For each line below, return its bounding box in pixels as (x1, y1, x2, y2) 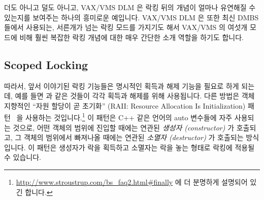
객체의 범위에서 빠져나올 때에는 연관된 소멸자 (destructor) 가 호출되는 (23, 132, 244, 143)
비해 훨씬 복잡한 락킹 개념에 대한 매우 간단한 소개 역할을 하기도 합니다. (19, 31, 244, 42)
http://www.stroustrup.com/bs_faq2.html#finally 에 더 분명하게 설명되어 (16, 176, 248, 187)
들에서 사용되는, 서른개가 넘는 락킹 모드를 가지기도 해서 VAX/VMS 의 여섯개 (4, 22, 248, 32)
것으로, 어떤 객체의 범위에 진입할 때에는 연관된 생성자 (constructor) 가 (13, 122, 235, 132)
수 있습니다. (4, 152, 41, 162)
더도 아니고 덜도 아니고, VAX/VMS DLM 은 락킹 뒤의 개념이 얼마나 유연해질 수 (4, 2, 256, 12)
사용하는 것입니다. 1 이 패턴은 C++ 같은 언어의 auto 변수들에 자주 (25, 111, 233, 123)
